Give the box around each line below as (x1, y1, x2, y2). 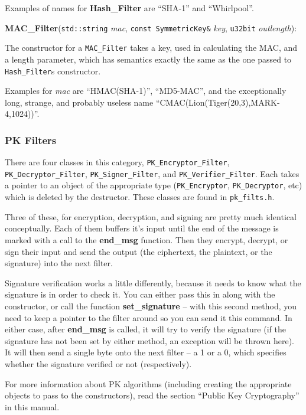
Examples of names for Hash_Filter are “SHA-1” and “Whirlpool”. (5, 2, 254, 14)
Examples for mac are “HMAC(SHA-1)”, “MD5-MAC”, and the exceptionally (5, 84, 287, 97)
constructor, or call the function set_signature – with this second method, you (5, 299, 297, 312)
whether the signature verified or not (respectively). (5, 357, 192, 370)
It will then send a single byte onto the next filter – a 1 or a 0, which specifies (5, 346, 287, 358)
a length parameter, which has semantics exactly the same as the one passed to (5, 53, 292, 65)
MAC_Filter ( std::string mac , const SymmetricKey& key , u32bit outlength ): (5, 21, 297, 34)
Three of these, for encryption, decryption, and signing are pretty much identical (5, 210, 297, 223)
